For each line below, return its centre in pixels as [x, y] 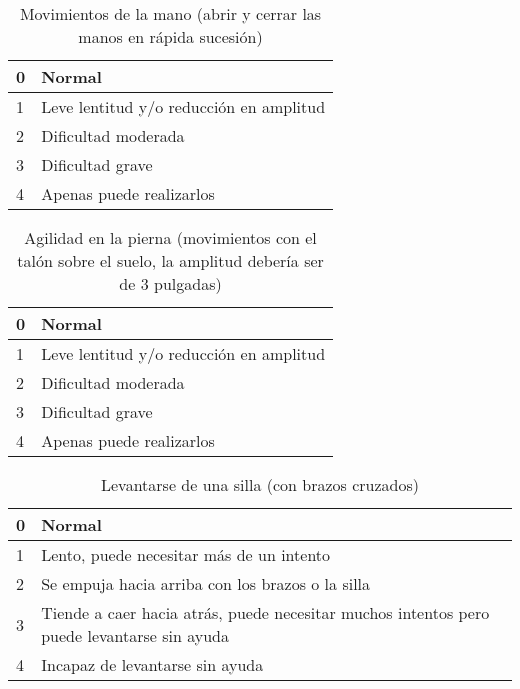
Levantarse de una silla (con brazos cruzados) [260, 484]
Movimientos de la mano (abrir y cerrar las [170, 13]
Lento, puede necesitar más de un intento [186, 554]
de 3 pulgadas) [170, 283]
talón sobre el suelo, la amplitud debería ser [170, 260]
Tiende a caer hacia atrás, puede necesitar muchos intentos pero [265, 612]
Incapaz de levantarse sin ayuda [152, 664]
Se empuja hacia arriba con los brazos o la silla [206, 583]
